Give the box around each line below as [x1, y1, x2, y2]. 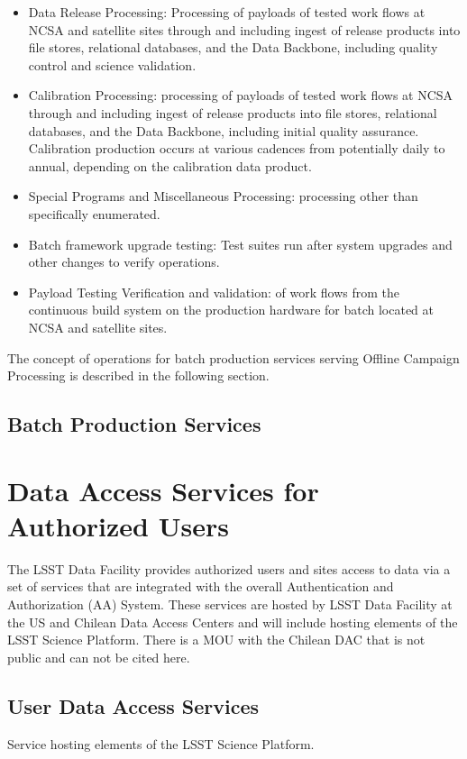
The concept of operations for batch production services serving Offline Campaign [7, 348, 460, 367]
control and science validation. [28, 55, 197, 74]
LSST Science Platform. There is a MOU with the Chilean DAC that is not [7, 630, 426, 649]
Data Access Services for [7, 471, 319, 508]
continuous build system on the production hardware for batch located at [28, 300, 434, 319]
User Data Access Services [7, 691, 260, 719]
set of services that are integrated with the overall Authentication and [7, 577, 394, 596]
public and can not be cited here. [7, 647, 190, 666]
